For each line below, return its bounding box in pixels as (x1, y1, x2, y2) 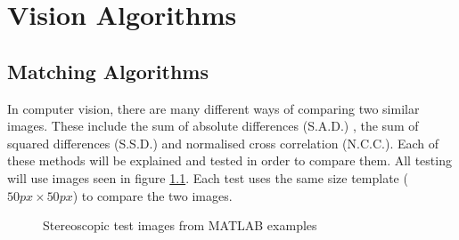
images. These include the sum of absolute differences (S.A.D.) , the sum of (7, 116, 419, 135)
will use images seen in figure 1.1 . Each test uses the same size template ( (7, 168, 408, 187)
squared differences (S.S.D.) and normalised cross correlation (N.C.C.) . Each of (7, 133, 439, 152)
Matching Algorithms (7, 57, 209, 84)
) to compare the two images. (72, 186, 233, 204)
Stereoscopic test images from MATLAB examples (43, 216, 317, 235)
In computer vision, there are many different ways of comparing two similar (7, 99, 420, 117)
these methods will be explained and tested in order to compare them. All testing (7, 151, 452, 170)
